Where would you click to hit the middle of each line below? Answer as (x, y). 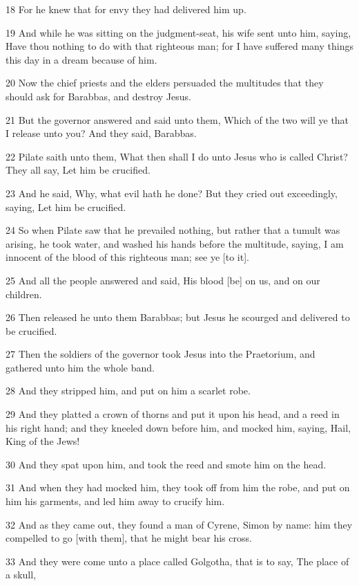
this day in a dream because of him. (81, 59)
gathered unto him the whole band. (80, 367)
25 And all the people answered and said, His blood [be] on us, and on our (163, 280)
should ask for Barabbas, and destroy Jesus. (98, 96)
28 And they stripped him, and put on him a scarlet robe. (128, 391)
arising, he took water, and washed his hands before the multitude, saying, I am (175, 243)
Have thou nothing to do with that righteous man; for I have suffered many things (179, 46)
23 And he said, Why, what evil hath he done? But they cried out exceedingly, (172, 193)
